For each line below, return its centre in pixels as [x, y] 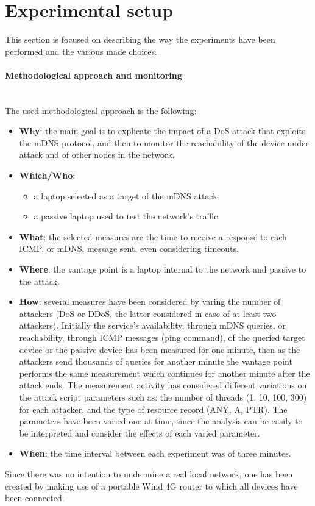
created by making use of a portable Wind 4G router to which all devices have [151, 486]
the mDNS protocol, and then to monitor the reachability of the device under [164, 142]
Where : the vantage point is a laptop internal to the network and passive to [163, 269]
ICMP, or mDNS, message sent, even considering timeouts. [129, 248]
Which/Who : [47, 175]
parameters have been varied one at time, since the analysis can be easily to [161, 421]
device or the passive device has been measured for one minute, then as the [160, 349]
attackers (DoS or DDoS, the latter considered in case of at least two [148, 313]
